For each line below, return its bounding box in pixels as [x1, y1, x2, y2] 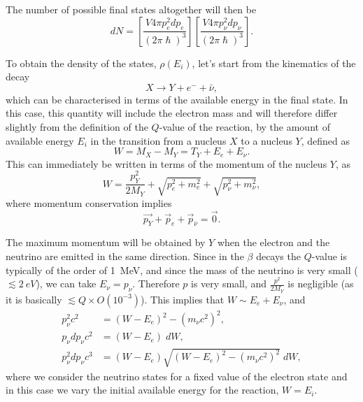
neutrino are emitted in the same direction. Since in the [6, 249, 244, 264]
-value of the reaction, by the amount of [159, 119, 330, 134]
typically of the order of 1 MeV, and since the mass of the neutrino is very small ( [6, 262, 358, 277]
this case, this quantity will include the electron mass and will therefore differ [6, 106, 338, 120]
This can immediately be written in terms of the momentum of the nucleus [6, 156, 327, 171]
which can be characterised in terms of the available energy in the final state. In [6, 92, 348, 106]
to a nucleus [241, 133, 292, 148]
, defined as [301, 133, 350, 148]
